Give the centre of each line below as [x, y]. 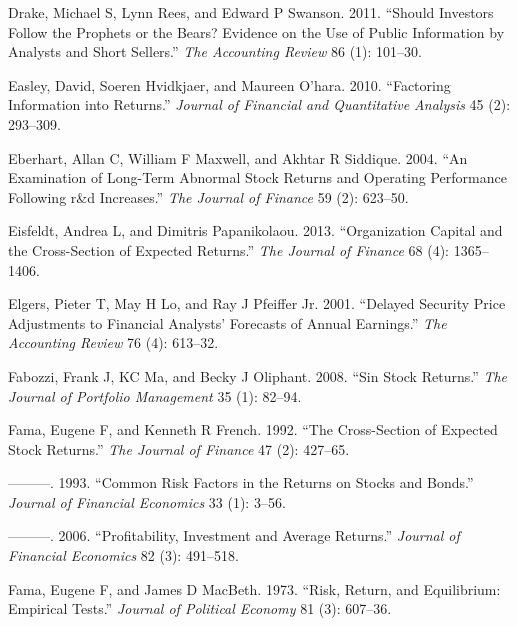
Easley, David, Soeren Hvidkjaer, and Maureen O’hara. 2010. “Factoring [229, 84]
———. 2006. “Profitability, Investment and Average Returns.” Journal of [234, 535]
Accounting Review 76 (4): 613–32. [113, 342]
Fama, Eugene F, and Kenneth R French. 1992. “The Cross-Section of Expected [253, 429]
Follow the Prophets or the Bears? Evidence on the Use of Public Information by [256, 31]
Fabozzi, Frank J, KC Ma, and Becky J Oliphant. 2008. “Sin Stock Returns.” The [258, 375]
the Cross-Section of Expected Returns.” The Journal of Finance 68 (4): [228, 249]
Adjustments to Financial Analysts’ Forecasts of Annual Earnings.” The [227, 322]
